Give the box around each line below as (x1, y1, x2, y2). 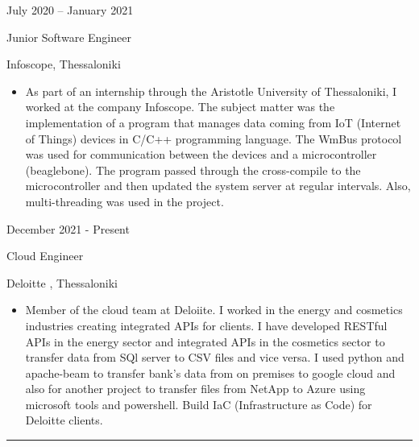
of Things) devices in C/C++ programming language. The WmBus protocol (25, 130, 402, 147)
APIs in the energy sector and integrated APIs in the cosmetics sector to (25, 333, 385, 350)
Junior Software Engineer (6, 28, 131, 45)
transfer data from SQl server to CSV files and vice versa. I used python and (25, 349, 404, 366)
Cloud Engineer (6, 247, 84, 264)
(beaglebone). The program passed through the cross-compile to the (25, 161, 361, 178)
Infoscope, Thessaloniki (6, 56, 121, 72)
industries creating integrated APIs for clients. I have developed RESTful (25, 317, 388, 333)
